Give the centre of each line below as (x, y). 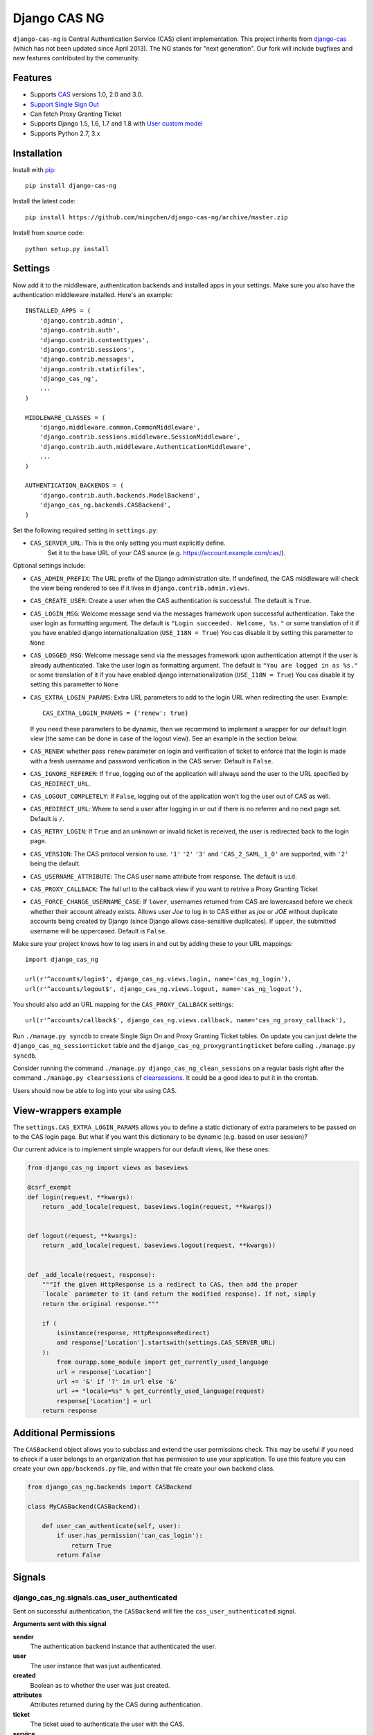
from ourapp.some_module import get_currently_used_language (162, 1362)
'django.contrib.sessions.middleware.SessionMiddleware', (140, 437)
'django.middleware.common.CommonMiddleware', (120, 428)
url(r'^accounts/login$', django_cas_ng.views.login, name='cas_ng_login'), (159, 979)
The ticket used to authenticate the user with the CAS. (107, 1724)
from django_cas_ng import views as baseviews (108, 1168)
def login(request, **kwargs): (81, 1197)
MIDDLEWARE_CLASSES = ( (65, 417)
